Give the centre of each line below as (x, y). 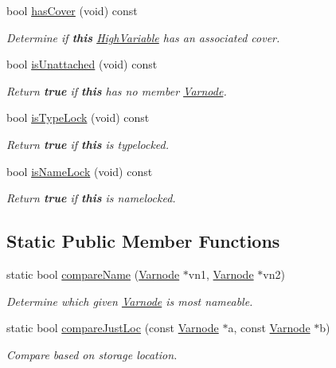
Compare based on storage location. (92, 354)
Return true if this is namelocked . (91, 198)
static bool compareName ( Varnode (93, 274)
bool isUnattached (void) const (82, 64)
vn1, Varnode (221, 274)
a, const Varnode (269, 328)
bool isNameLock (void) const (80, 171)
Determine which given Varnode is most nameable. (130, 301)
